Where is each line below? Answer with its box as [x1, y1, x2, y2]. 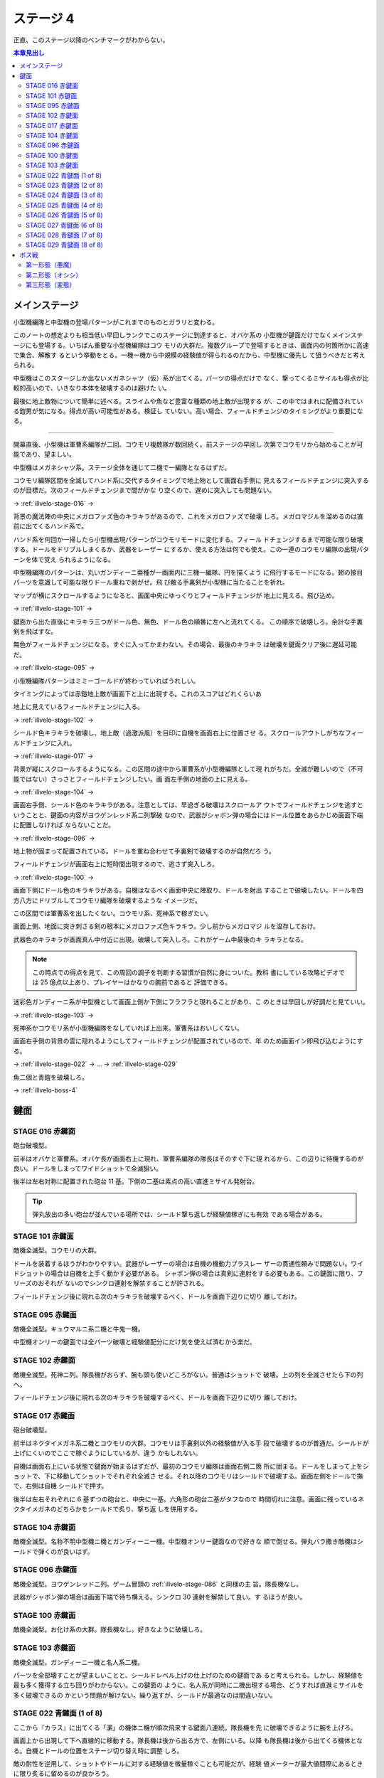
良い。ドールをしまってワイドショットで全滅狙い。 [13, 1164, 163, 1173]
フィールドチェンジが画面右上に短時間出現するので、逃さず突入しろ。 [13, 860, 219, 868]
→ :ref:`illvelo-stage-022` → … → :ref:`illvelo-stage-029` [13, 1060, 178, 1068]
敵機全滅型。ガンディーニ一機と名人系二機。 [13, 1658, 144, 1666]
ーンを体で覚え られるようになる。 [13, 555, 115, 563]
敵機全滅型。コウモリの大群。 [13, 1246, 101, 1255]
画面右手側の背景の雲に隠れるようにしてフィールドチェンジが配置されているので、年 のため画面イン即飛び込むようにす [13, 1037, 363, 1045]
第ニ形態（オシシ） [26, 270, 82, 279]
